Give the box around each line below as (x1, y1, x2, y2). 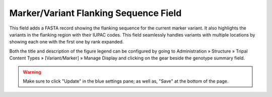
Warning (23, 69, 41, 75)
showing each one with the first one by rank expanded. (9, 39, 124, 45)
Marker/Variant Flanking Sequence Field (9, 7, 182, 18)
